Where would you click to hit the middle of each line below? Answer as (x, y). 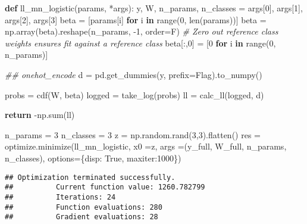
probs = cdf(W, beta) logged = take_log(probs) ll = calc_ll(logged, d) (134, 94)
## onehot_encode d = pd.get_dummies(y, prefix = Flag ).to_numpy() (134, 74)
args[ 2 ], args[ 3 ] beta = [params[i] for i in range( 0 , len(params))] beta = (136, 19)
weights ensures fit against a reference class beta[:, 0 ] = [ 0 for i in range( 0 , (140, 43)
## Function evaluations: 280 (84, 207)
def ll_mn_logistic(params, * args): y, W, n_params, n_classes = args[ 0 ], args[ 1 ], (154, 8)
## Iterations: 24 (60, 197)
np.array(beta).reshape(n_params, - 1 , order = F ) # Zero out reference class (142, 31)
